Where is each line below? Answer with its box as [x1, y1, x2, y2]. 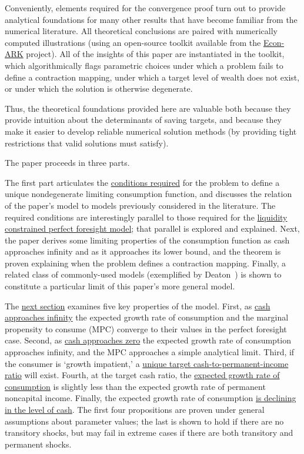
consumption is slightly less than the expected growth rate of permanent [5, 380, 266, 392]
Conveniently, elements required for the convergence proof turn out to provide [5, 2, 286, 14]
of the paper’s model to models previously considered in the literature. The [5, 199, 276, 211]
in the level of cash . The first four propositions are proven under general [5, 403, 265, 415]
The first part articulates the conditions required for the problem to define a [5, 176, 280, 188]
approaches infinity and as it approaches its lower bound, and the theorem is [5, 245, 281, 258]
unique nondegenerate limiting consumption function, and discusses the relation [5, 188, 292, 200]
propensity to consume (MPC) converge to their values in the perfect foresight [5, 322, 287, 335]
